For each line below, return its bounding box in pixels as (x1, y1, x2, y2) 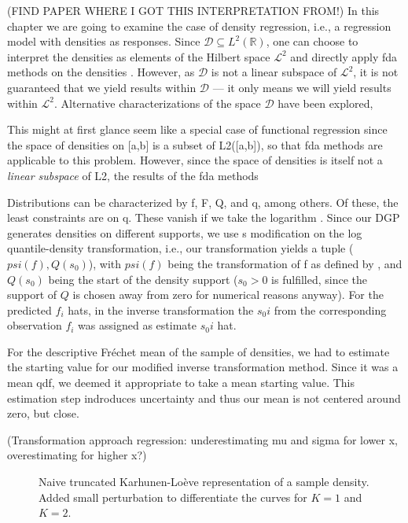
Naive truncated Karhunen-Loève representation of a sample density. (39, 473, 369, 490)
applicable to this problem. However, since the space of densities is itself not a (7, 152, 383, 168)
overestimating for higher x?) (7, 447, 147, 463)
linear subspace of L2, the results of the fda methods (7, 167, 259, 183)
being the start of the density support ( (48, 271, 238, 287)
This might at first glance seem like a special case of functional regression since (7, 121, 388, 138)
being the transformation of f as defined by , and (167, 255, 402, 271)
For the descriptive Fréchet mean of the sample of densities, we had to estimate (7, 343, 390, 359)
